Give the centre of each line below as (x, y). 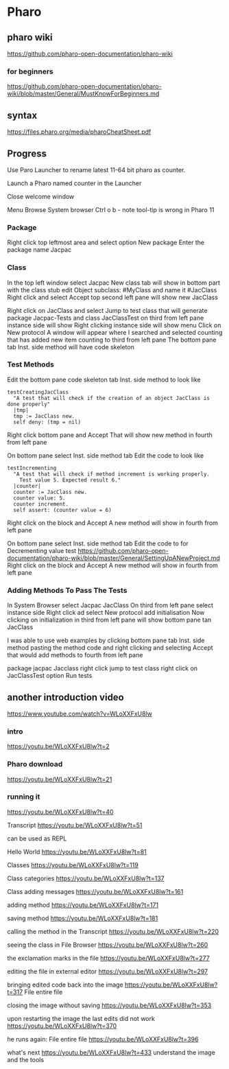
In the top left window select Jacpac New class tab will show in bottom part (114, 283)
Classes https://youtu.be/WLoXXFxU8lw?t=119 (73, 865)
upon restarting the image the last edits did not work (81, 1018)
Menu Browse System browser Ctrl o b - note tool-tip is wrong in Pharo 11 (111, 209)
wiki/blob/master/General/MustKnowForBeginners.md (83, 94)
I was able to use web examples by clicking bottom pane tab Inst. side (106, 641)
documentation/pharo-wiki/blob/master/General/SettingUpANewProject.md (114, 558)
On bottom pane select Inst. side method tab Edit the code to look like (106, 455)
